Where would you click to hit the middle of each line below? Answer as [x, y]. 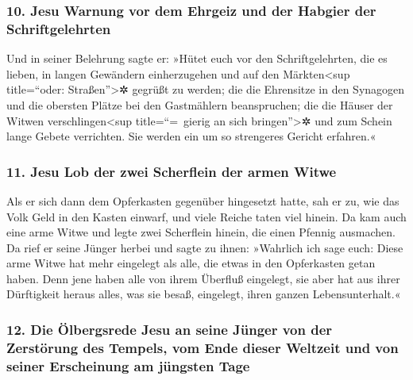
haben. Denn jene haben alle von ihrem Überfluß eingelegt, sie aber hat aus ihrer [203, 278]
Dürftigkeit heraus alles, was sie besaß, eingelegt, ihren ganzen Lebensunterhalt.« [204, 294]
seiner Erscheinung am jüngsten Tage [128, 365]
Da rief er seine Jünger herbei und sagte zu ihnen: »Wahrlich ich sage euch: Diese [205, 247]
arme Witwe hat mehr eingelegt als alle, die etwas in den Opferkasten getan [191, 263]
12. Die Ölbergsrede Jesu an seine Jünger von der [170, 329]
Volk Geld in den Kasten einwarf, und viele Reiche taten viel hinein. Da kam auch [206, 216]
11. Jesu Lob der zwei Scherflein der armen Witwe [172, 171]
